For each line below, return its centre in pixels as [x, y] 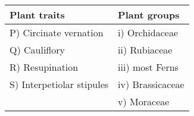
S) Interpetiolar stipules [59, 84]
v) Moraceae [144, 101]
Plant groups [149, 15]
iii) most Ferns [148, 67]
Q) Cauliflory [37, 50]
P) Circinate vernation [57, 32]
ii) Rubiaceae [145, 50]
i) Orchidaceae [148, 32]
